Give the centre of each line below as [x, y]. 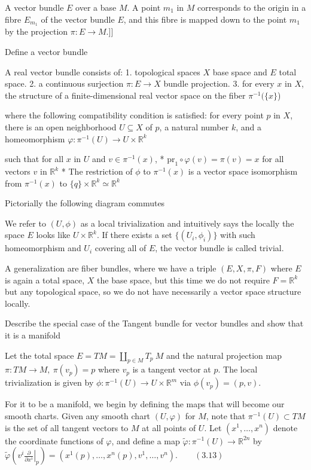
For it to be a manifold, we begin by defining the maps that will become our [145, 404]
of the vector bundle [78, 19]
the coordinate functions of [54, 440]
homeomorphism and [43, 248]
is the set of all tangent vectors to [67, 427]
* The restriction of [97, 171]
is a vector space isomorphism [243, 171]
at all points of [169, 427]
